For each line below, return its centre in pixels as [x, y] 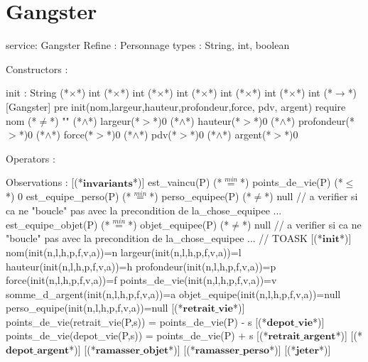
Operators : [31, 158]
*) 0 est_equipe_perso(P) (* [69, 196]
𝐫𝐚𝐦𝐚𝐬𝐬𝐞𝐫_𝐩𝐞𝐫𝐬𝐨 [232, 351]
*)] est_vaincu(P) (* [177, 182]
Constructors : [37, 68]
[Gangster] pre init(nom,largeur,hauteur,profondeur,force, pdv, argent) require [176, 106]
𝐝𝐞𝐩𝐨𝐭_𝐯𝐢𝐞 [290, 323]
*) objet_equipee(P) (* [179, 224]
